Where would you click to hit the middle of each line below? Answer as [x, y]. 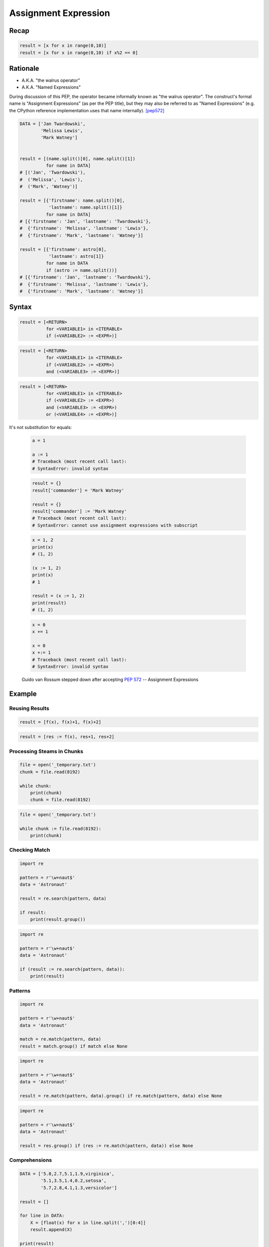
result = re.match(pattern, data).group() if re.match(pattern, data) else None [121, 1096]
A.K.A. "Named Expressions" [51, 87]
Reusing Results [29, 708]
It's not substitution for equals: [41, 427]
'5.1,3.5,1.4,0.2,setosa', [73, 1181]
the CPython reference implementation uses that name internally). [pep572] [87, 110]
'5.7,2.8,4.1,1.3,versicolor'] [79, 1188]
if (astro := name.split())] [81, 270]
